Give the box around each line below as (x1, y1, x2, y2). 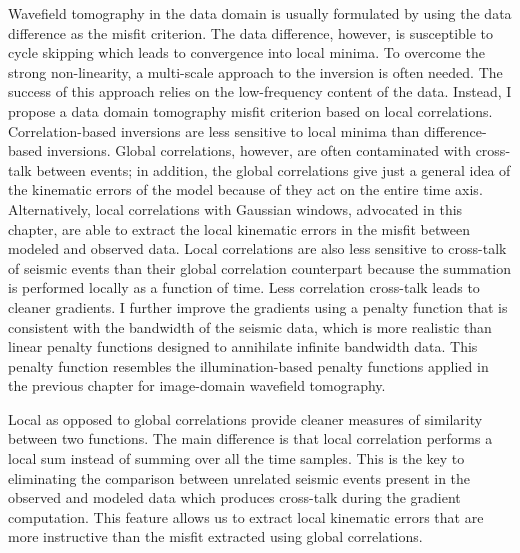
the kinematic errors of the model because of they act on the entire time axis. (8, 179, 483, 200)
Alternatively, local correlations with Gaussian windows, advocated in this (8, 198, 463, 219)
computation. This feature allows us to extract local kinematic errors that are (8, 506, 484, 527)
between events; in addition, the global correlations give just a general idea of (36, 159, 511, 180)
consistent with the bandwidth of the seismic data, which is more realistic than (8, 316, 492, 337)
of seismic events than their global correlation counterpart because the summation (8, 257, 512, 278)
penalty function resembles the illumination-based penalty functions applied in (8, 355, 489, 376)
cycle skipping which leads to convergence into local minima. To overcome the (8, 42, 485, 63)
